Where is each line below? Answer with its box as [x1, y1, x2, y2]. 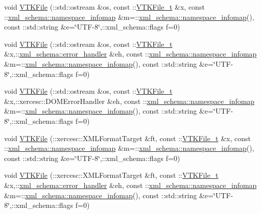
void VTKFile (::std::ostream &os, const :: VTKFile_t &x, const [4, 2, 205, 12]
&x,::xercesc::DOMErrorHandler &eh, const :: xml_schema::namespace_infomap [4, 95, 255, 106]
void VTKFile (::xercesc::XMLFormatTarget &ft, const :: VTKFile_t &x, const [4, 132, 251, 143]
